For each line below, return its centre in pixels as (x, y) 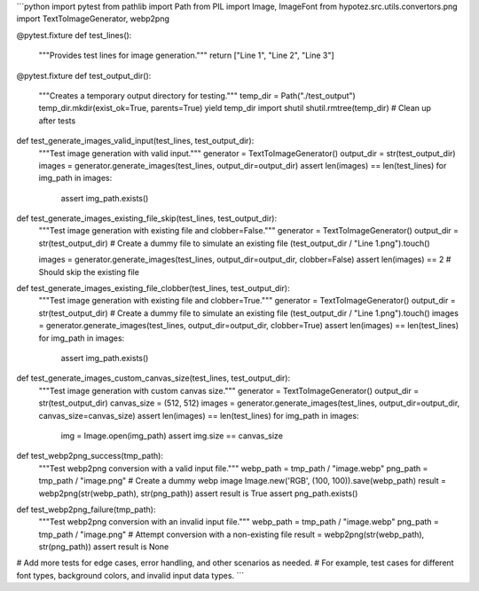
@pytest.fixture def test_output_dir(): (84, 75)
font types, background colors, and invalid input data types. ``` (130, 575)
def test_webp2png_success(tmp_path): (90, 456)
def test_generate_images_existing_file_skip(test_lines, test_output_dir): (147, 218)
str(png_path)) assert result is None (104, 547)
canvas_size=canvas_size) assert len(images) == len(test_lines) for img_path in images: (199, 415)
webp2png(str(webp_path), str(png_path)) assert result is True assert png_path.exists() (198, 493)
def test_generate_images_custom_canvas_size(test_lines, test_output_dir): (153, 378)
